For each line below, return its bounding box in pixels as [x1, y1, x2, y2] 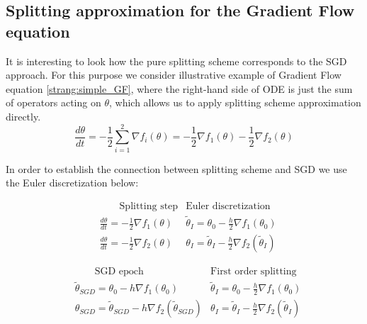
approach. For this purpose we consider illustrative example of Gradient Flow [6, 67, 341, 82]
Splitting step [119, 201, 179, 211]
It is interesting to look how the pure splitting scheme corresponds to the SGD [6, 53, 347, 68]
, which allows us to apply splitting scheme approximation [108, 95, 361, 110]
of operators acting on [6, 95, 101, 110]
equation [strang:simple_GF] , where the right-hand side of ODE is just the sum [6, 81, 353, 96]
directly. [6, 108, 41, 123]
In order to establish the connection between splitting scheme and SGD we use [6, 161, 347, 176]
